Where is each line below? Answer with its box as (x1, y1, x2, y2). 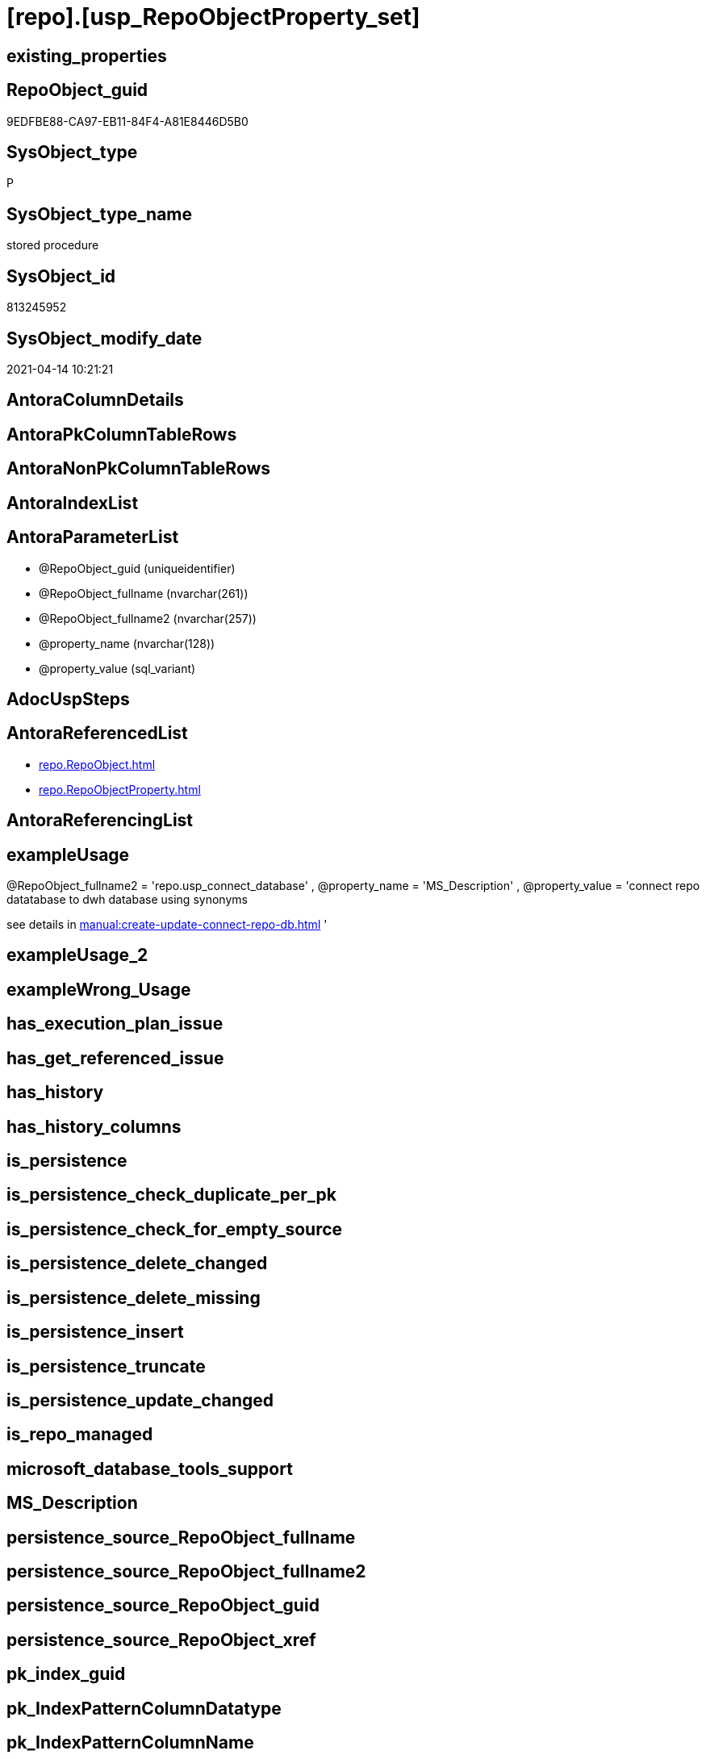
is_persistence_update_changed (6, 1389, 274, 1410)
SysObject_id (6, 265, 116, 286)
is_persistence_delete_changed (6, 1253, 268, 1274)
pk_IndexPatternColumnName (6, 1732, 254, 1753)
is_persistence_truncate (6, 1356, 206, 1377)
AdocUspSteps (6, 688, 130, 709)
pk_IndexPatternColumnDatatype (6, 1698, 282, 1719)
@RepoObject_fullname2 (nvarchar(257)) (39, 611, 257, 625)
